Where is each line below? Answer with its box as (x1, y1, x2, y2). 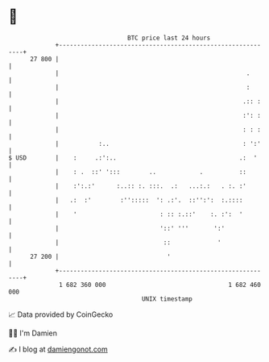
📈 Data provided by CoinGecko (8, 310, 114, 319)
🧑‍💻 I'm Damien (8, 328, 58, 338)
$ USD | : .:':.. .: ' (8, 153, 258, 162)
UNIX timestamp (141, 294, 193, 303)
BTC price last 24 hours (127, 34, 211, 42)
